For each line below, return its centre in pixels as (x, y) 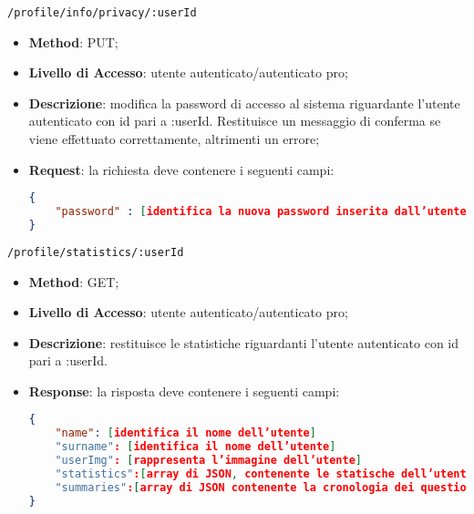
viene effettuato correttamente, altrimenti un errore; (174, 139)
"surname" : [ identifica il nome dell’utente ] (196, 447)
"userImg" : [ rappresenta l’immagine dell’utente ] (208, 461)
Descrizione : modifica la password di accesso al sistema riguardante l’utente (244, 103)
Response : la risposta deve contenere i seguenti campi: (184, 391)
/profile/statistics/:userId (96, 252)
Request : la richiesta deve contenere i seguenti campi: (181, 169)
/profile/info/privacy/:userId (102, 13)
